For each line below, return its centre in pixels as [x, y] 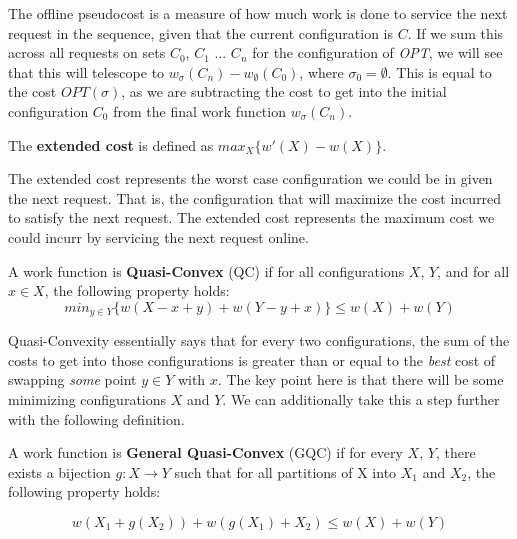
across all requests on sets [87, 52]
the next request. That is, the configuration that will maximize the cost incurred [255, 197]
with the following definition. [96, 418]
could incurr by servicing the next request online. [158, 236]
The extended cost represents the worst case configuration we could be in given [250, 178]
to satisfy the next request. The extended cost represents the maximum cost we [251, 217]
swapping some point [72, 379]
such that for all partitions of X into [285, 471]
